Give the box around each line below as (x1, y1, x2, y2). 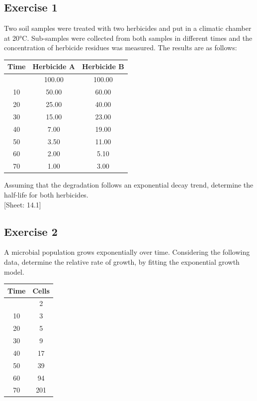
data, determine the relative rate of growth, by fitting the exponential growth (4, 256, 240, 267)
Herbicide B (82, 61, 124, 72)
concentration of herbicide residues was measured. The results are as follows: (4, 42, 237, 53)
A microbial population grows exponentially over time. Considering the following (4, 247, 250, 257)
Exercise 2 (4, 223, 58, 239)
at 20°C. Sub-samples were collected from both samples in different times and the (4, 32, 253, 43)
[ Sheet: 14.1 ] (4, 199, 41, 209)
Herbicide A (32, 61, 75, 72)
